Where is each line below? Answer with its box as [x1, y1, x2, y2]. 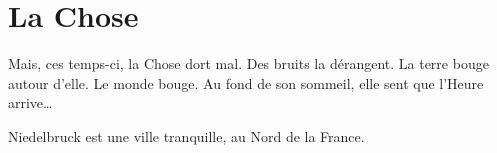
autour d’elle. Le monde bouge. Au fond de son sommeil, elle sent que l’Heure [8, 72, 484, 93]
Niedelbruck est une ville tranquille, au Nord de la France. [8, 125, 365, 146]
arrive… [8, 92, 53, 113]
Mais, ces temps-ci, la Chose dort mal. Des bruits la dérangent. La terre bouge [8, 53, 489, 74]
